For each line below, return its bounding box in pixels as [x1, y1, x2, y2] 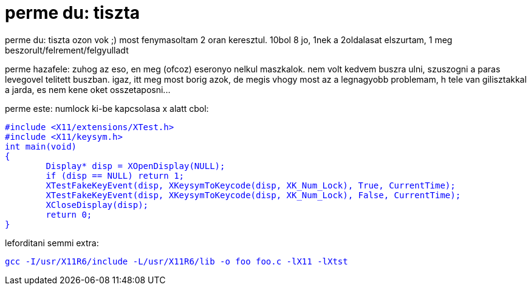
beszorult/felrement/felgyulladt [5, 44, 129, 55]
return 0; [46, 209, 92, 219]
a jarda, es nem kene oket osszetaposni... [5, 84, 171, 95]
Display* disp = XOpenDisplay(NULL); [46, 161, 225, 171]
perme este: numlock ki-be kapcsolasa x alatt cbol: [5, 103, 209, 114]
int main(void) [5, 141, 77, 151]
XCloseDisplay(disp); [46, 199, 149, 210]
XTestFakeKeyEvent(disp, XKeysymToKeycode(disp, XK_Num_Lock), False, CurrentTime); [46, 190, 461, 200]
